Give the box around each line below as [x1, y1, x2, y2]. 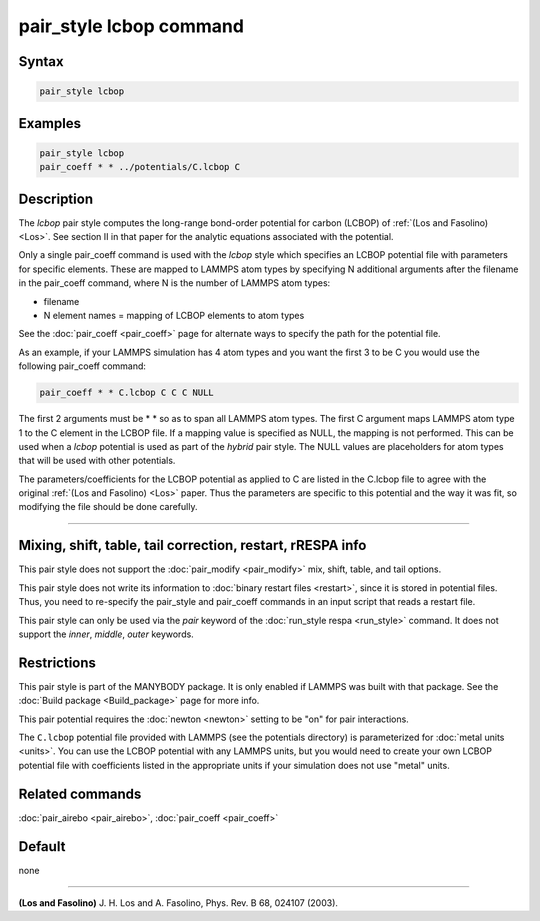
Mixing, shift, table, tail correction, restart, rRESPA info [18, 537, 367, 554]
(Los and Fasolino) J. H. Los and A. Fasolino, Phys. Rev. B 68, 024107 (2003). [18, 897, 339, 909]
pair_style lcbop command [18, 15, 245, 37]
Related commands [18, 785, 142, 802]
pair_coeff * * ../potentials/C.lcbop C [39, 161, 240, 173]
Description [18, 190, 94, 207]
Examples [18, 115, 82, 132]
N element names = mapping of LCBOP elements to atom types [43, 309, 305, 321]
